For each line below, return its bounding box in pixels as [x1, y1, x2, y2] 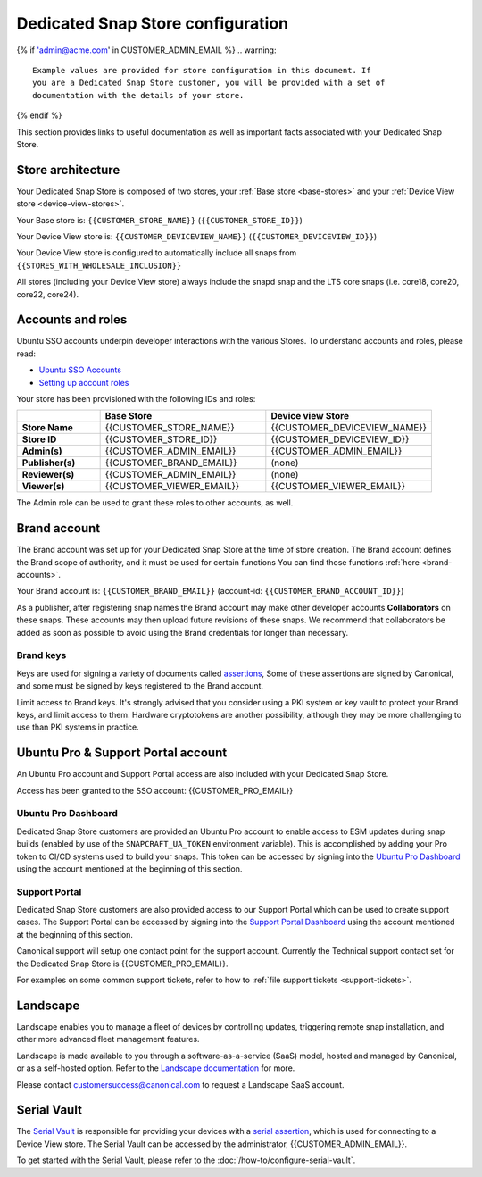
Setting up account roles [38, 377, 129, 388]
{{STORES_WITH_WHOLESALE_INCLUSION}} [16, 260, 182, 271]
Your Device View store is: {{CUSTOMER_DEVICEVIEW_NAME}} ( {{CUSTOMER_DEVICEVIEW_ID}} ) [16, 230, 378, 241]
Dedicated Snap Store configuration [16, 13, 289, 33]
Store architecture [16, 162, 120, 178]
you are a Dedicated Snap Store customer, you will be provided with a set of [32, 78, 386, 88]
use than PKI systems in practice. [16, 722, 140, 732]
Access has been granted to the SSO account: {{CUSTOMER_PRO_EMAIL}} [16, 785, 294, 796]
